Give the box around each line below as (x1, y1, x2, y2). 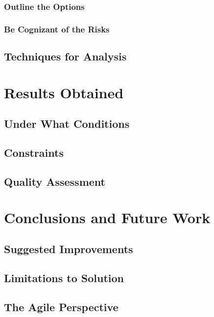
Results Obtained (4, 82, 124, 102)
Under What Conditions (4, 116, 130, 131)
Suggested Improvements (4, 241, 133, 256)
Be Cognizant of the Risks (4, 23, 110, 35)
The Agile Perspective (4, 299, 119, 314)
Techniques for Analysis (4, 49, 127, 64)
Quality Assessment (4, 173, 105, 189)
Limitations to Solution (4, 270, 124, 285)
